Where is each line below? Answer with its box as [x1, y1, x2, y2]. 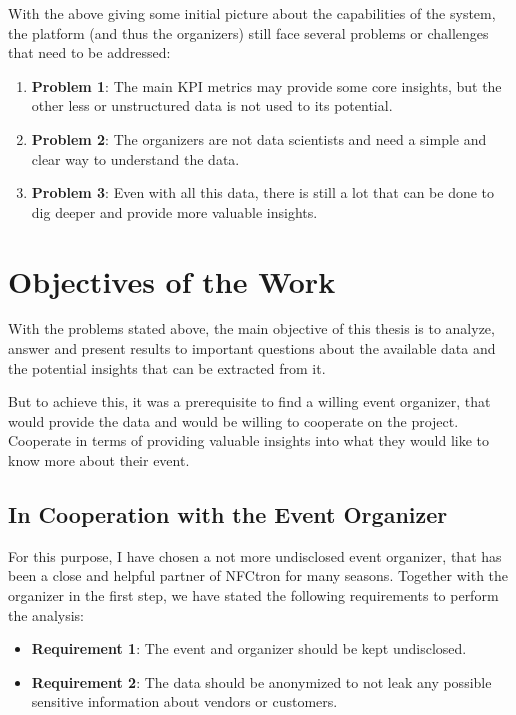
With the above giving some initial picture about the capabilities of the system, [8, 3, 496, 23]
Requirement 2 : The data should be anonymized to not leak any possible [31, 671, 492, 692]
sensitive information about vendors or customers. [31, 691, 338, 712]
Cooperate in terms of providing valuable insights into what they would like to [8, 430, 490, 451]
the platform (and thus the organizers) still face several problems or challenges [8, 22, 489, 43]
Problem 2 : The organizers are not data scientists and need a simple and [31, 128, 487, 149]
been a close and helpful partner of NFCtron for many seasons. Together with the [8, 565, 509, 586]
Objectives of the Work [8, 260, 336, 301]
